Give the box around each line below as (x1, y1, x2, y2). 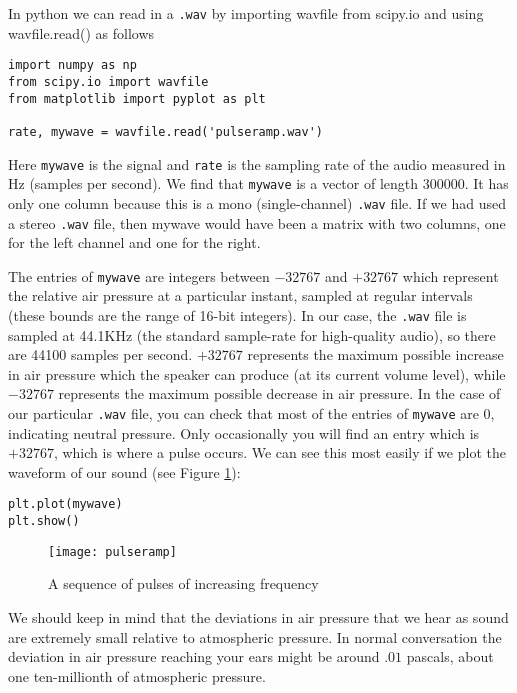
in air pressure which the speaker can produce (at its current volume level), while (8, 363, 506, 384)
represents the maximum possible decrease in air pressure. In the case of (58, 383, 501, 404)
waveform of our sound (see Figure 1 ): (8, 461, 241, 482)
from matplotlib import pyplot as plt (8, 91, 266, 106)
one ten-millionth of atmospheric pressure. (8, 665, 266, 686)
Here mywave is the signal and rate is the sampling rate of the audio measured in (8, 153, 506, 174)
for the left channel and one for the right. (8, 232, 261, 253)
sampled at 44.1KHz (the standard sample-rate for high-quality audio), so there (8, 324, 496, 345)
